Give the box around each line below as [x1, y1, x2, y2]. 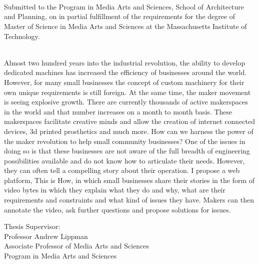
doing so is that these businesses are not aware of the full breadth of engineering [4, 145, 250, 156]
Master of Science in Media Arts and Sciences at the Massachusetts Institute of [4, 20, 247, 31]
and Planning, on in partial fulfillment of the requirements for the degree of [4, 11, 235, 21]
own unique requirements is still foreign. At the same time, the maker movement [4, 86, 251, 97]
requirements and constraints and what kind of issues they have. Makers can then [4, 194, 254, 205]
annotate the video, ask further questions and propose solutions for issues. [4, 204, 231, 214]
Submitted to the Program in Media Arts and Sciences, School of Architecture [4, 1, 244, 11]
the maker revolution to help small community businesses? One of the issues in [4, 135, 245, 146]
